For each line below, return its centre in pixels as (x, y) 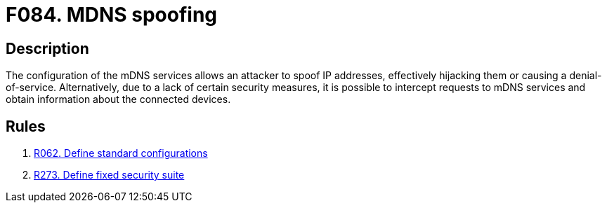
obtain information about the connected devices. (118, 99)
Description (47, 48)
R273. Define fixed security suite (109, 175)
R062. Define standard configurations (121, 153)
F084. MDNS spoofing (112, 15)
